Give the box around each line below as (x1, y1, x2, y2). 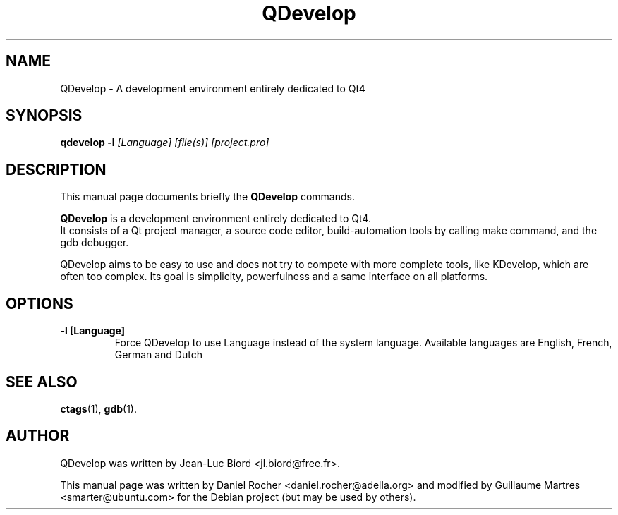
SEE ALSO (6, 372, 78, 391)
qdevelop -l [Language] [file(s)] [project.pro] (60, 136, 269, 149)
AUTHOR (6, 427, 70, 445)
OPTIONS (6, 294, 73, 313)
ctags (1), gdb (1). (60, 402, 137, 415)
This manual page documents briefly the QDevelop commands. (60, 190, 355, 203)
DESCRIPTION (6, 160, 107, 178)
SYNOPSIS (6, 107, 83, 125)
